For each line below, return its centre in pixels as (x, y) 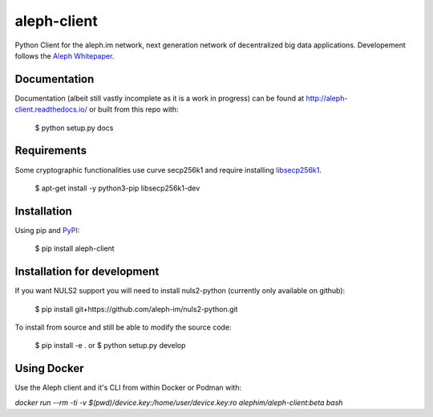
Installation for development (87, 272)
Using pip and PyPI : (47, 230)
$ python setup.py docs (74, 128)
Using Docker (49, 368)
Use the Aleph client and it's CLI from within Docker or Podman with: (128, 388)
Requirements (51, 151)
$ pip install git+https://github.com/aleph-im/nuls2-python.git (136, 309)
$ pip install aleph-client (75, 248)
